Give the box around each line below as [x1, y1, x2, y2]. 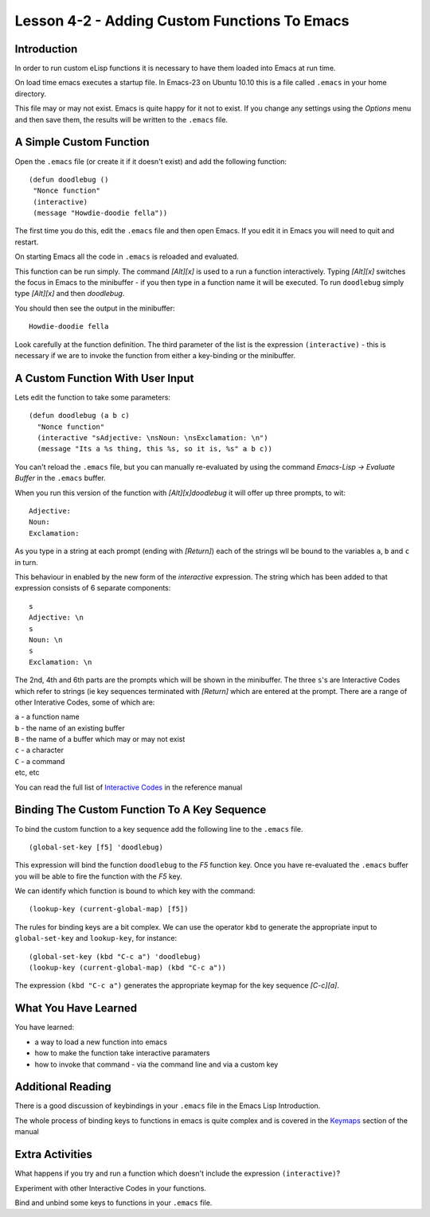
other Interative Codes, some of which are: [14, 697, 155, 707]
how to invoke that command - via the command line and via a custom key [34, 1059, 279, 1069]
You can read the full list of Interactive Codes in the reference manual [14, 782, 243, 792]
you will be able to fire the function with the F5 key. [14, 872, 182, 881]
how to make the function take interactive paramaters [34, 1048, 210, 1058]
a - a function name [14, 712, 80, 722]
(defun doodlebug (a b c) [29, 411, 131, 420]
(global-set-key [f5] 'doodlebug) [29, 842, 163, 852]
